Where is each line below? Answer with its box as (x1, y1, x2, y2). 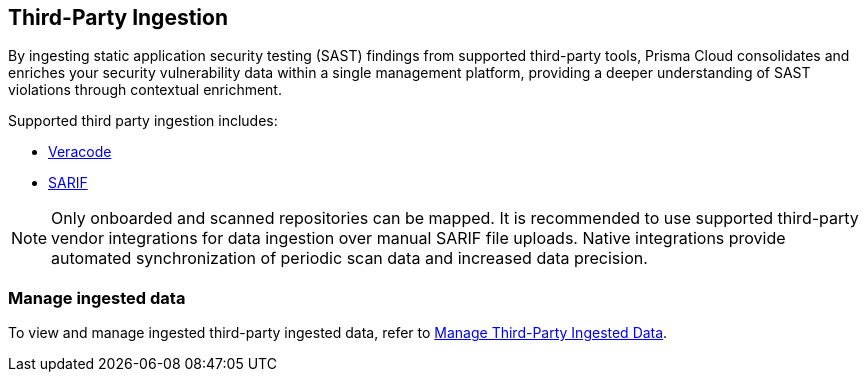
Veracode (48, 143, 112, 161)
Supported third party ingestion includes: (8, 112, 278, 130)
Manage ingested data (8, 287, 186, 308)
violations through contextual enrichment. (8, 81, 282, 99)
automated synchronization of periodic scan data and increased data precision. (51, 248, 648, 269)
